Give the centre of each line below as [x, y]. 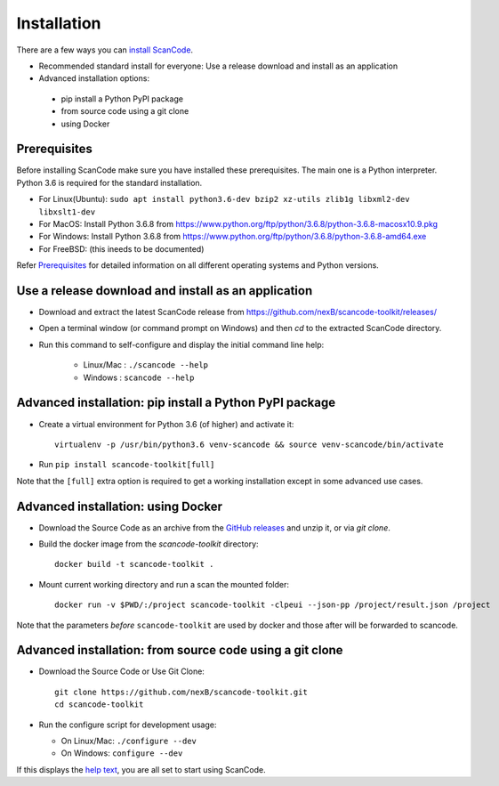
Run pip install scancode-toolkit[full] [127, 465]
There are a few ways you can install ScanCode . [105, 50]
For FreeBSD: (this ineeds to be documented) [121, 248]
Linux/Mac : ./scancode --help [146, 365]
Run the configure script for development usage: [128, 725]
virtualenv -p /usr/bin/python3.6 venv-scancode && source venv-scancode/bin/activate [249, 444]
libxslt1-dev [67, 212]
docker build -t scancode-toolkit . [134, 564]
